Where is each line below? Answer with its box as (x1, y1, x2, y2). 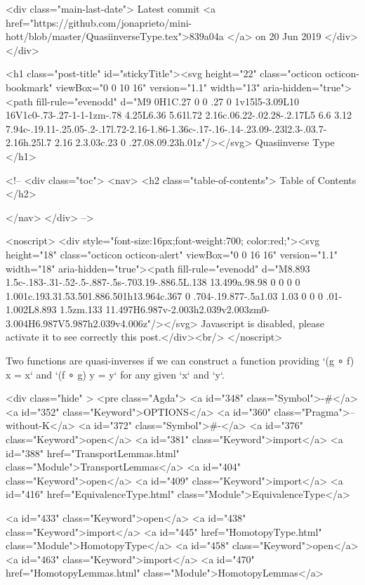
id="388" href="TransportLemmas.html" (6, 445, 180, 460)
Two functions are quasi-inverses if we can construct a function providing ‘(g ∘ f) (6, 353, 354, 368)
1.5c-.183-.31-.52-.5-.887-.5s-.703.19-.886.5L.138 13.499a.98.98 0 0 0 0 (6, 275, 300, 289)
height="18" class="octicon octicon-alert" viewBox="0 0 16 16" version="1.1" (6, 247, 338, 261)
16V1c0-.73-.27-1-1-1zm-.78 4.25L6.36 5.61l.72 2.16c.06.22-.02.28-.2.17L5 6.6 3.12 (6, 107, 352, 122)
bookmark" (6, 79, 53, 94)
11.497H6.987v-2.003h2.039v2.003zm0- (105, 302, 270, 317)
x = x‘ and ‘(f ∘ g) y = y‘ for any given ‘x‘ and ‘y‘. (6, 367, 225, 381)
